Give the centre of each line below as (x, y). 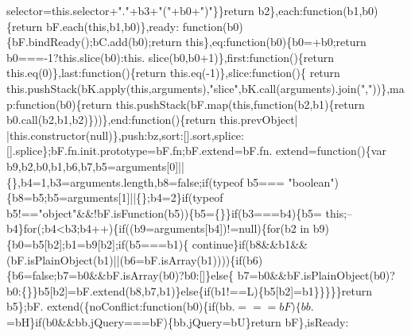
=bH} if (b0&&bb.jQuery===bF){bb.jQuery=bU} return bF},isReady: (178, 321)
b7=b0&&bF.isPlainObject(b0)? (316, 275)
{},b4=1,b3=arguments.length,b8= (92, 182)
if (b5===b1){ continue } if (182, 243)
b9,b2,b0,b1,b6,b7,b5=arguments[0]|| (95, 166)
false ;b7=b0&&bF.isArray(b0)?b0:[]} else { (133, 275)
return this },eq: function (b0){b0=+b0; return (259, 42)
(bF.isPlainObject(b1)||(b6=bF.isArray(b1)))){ (121, 259)
